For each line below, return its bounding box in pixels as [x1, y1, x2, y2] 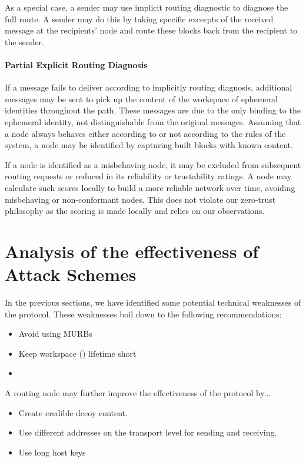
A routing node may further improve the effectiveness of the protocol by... [5, 386, 271, 399]
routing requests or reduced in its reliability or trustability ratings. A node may [5, 170, 292, 182]
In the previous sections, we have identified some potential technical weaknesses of [5, 296, 301, 309]
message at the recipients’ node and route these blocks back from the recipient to [5, 24, 298, 36]
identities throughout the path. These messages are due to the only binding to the [5, 104, 301, 116]
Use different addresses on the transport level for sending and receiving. [18, 426, 277, 438]
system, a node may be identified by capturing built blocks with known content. [5, 139, 293, 151]
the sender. [5, 35, 45, 48]
